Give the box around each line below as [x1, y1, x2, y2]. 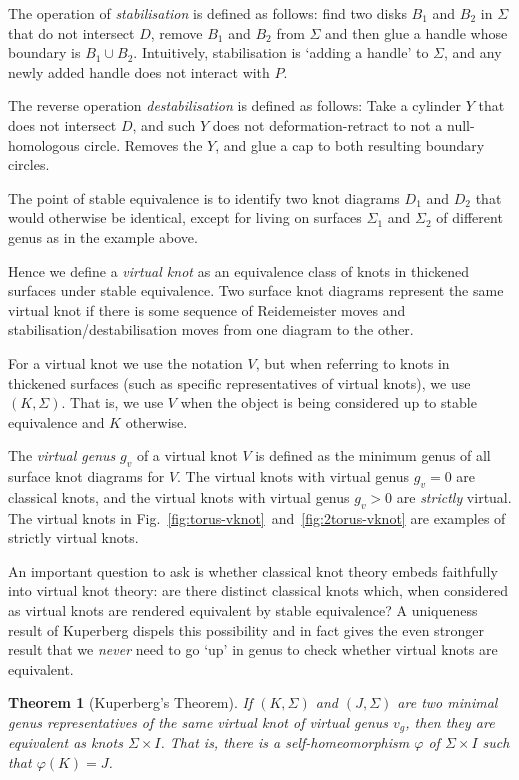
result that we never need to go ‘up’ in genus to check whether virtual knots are [8, 639, 498, 660]
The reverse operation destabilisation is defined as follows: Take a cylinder [8, 95, 461, 116]
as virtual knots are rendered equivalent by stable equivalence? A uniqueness [8, 600, 478, 621]
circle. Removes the [84, 134, 203, 155]
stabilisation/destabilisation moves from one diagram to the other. [8, 319, 414, 340]
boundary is [8, 42, 81, 63]
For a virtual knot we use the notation [8, 352, 243, 373]
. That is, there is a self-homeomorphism [160, 732, 410, 753]
